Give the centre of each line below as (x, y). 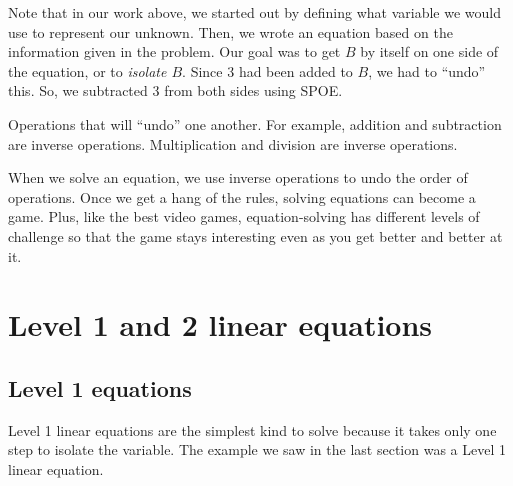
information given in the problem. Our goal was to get (174, 51)
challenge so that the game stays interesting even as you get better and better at (255, 235)
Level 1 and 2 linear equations (220, 324)
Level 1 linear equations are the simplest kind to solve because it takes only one (252, 429)
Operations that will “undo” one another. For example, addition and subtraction (255, 123)
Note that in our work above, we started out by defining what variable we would (254, 12)
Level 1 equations (100, 387)
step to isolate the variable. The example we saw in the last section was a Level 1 (257, 449)
